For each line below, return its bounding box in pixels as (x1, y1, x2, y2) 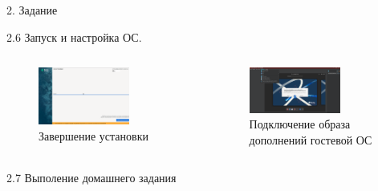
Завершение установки (39, 127, 148, 144)
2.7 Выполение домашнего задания (6, 169, 177, 186)
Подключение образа (249, 116, 351, 132)
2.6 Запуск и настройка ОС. (6, 28, 142, 45)
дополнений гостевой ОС (249, 131, 372, 148)
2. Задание (6, 2, 58, 18)
